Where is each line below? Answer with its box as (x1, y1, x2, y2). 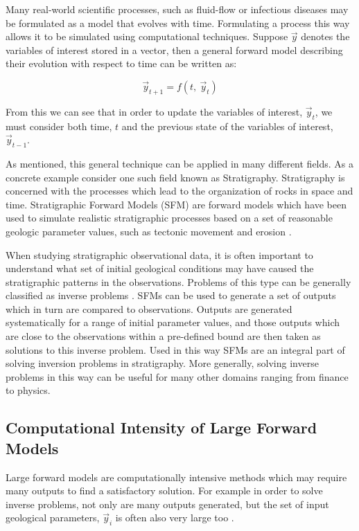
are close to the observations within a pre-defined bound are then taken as (6, 329, 321, 343)
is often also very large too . (115, 510, 234, 525)
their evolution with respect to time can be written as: (6, 56, 237, 71)
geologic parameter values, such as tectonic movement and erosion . (6, 224, 292, 238)
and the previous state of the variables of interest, (121, 118, 333, 133)
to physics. (6, 383, 51, 397)
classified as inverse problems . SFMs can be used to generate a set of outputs (6, 288, 336, 303)
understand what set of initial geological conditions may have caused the (6, 261, 314, 276)
